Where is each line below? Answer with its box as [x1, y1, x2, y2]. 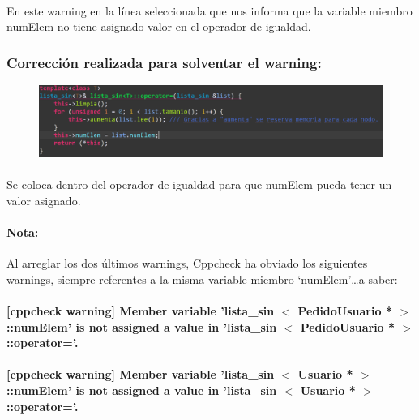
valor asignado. [6, 191, 81, 208]
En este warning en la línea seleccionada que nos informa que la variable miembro [6, 2, 413, 19]
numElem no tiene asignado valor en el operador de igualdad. [6, 18, 311, 35]
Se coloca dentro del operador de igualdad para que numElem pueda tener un [6, 176, 392, 193]
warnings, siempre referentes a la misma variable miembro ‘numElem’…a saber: [6, 270, 398, 287]
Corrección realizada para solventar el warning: [6, 52, 322, 72]
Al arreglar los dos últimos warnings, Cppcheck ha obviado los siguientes [6, 255, 368, 272]
